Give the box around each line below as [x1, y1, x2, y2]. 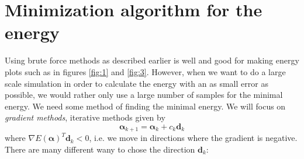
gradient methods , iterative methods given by [5, 111, 165, 123]
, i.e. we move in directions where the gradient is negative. [89, 132, 298, 144]
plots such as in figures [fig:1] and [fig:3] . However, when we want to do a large [5, 65, 286, 77]
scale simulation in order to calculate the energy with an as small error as [5, 77, 268, 89]
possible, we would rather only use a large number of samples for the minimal [5, 89, 283, 101]
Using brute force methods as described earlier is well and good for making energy [5, 54, 299, 66]
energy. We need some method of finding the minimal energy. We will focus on [5, 100, 286, 112]
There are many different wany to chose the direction [5, 143, 195, 155]
